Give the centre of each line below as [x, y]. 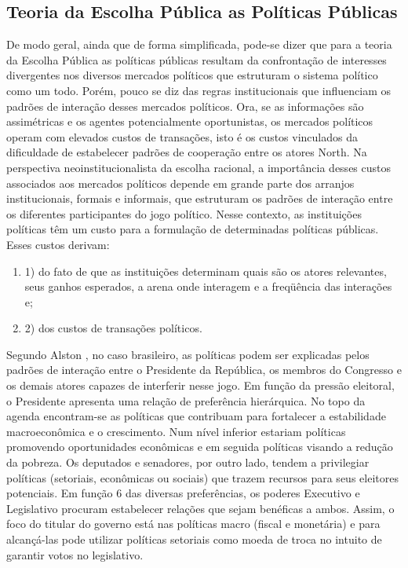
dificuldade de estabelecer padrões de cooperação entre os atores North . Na [187, 152]
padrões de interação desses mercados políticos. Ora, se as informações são [185, 106]
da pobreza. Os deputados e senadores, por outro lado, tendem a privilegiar [188, 462]
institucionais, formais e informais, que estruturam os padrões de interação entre [200, 198]
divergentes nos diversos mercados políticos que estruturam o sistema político [192, 75]
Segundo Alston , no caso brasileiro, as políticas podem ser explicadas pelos [188, 354]
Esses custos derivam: [58, 244]
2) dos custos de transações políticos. [113, 328]
